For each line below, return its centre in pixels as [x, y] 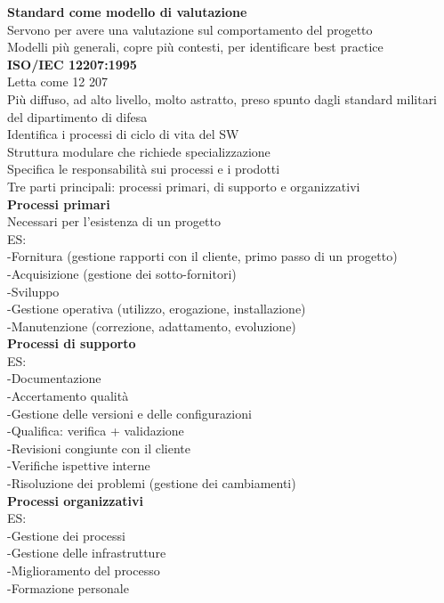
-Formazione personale [68, 587]
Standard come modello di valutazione [127, 12]
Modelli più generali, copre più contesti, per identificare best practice [195, 47]
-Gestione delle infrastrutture [87, 553]
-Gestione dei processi [66, 535]
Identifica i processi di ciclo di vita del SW [123, 134]
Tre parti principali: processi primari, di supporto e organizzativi [184, 186]
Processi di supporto [72, 343]
